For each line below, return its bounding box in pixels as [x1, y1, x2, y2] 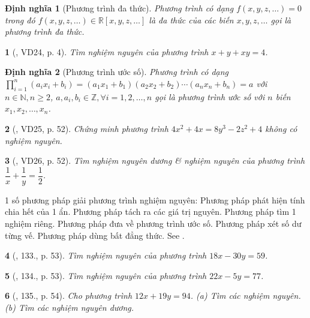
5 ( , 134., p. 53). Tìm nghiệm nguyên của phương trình [5, 269, 207, 281]
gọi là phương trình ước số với [155, 90, 265, 103]
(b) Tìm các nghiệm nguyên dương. [5, 301, 134, 313]
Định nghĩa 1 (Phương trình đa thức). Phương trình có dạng [5, 2, 234, 14]
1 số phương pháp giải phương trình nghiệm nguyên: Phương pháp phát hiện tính [5, 193, 305, 206]
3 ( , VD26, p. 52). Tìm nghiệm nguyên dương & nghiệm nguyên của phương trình [5, 154, 305, 167]
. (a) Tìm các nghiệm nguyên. [190, 289, 301, 302]
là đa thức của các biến [149, 13, 234, 26]
